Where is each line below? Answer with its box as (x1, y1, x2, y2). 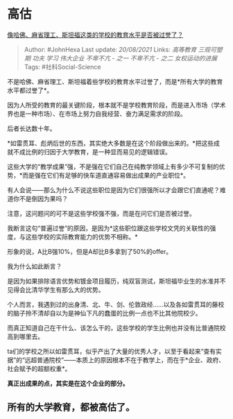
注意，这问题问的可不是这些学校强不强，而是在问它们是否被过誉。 (7, 209, 196, 217)
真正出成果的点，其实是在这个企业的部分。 (7, 379, 129, 387)
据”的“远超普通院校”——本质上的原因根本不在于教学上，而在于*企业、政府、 (7, 355, 225, 364)
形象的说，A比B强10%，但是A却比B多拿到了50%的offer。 (7, 247, 173, 255)
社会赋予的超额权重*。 (7, 364, 71, 373)
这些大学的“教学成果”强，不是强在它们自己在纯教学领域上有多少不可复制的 (7, 162, 220, 171)
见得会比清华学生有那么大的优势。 (7, 285, 105, 293)
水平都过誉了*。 (7, 86, 53, 94)
